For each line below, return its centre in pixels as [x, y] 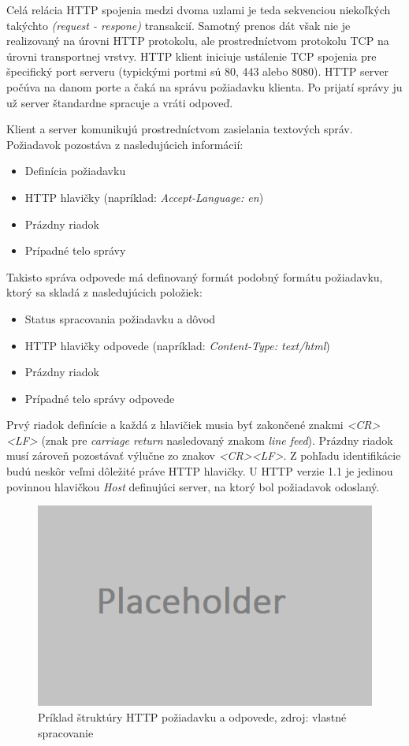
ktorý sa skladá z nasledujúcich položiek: [104, 292]
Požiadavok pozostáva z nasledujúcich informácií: [125, 144]
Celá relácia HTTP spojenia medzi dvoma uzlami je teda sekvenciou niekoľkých [199, 9]
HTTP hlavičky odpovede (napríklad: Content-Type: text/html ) [177, 345]
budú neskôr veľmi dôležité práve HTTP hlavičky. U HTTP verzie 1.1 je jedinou [200, 471]
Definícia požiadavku [75, 171]
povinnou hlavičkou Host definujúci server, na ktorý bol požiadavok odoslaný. [193, 486]
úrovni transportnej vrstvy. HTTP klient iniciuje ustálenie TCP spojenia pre [191, 56]
